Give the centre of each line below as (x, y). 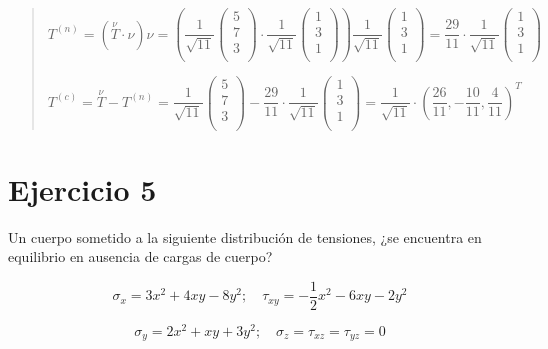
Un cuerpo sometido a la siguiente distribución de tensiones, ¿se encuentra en (245, 236)
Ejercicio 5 (82, 188)
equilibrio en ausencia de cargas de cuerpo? (140, 256)
